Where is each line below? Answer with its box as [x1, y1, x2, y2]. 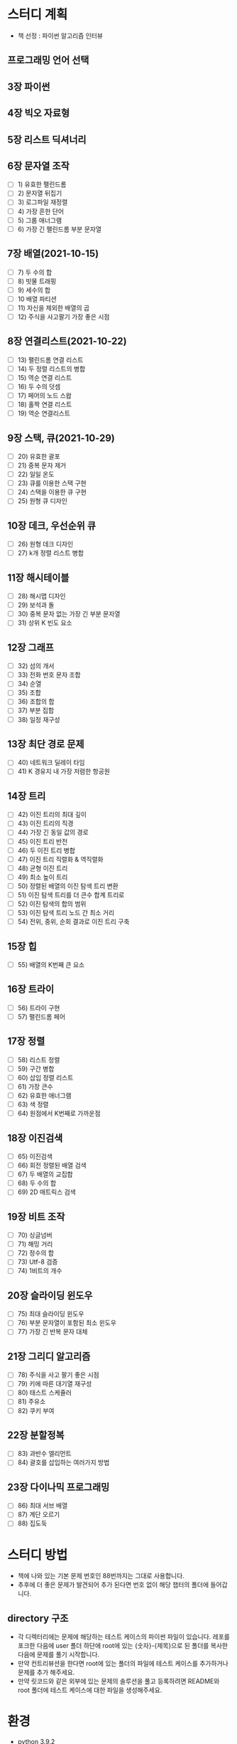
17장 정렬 [7, 1035, 45, 1047]
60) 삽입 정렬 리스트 [17, 1073, 74, 1082]
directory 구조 [7, 1612, 69, 1624]
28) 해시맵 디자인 [17, 592, 66, 601]
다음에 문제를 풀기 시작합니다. [17, 1650, 100, 1659]
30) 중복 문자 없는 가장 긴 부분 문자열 [17, 610, 121, 618]
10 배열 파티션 [17, 295, 57, 303]
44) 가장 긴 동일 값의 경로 [17, 828, 89, 837]
